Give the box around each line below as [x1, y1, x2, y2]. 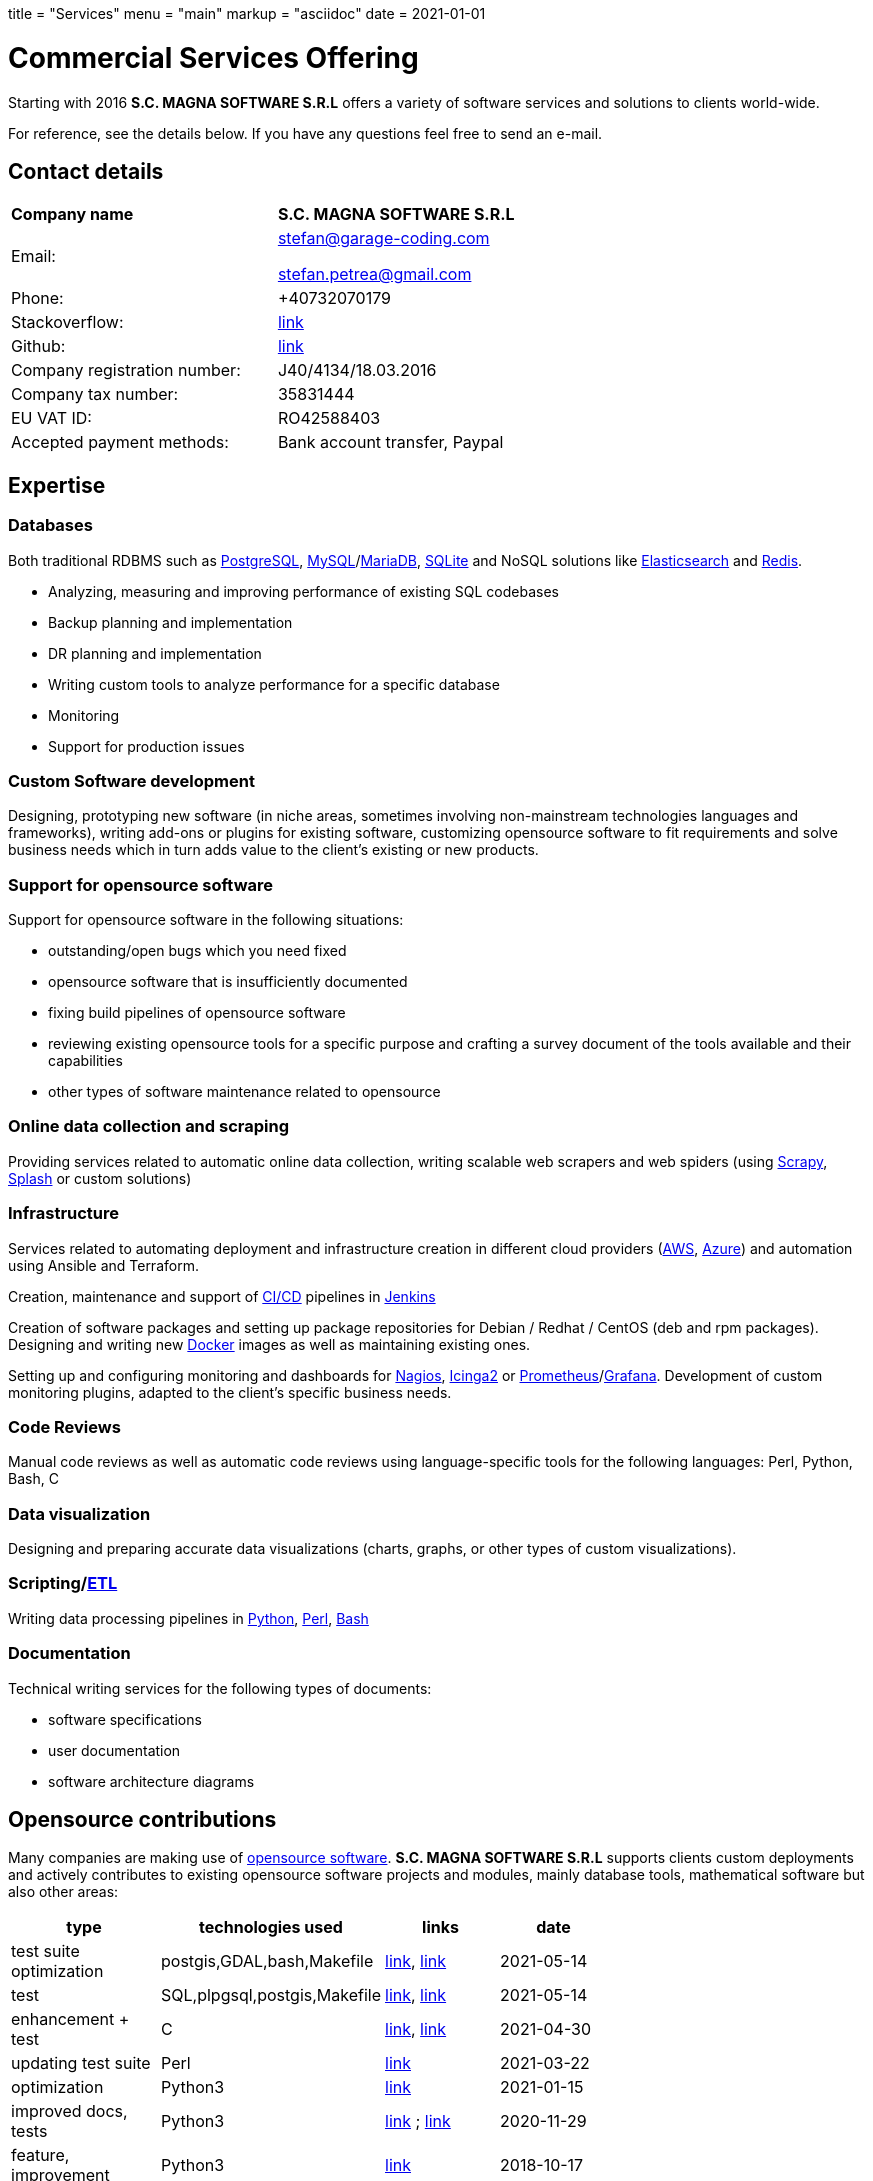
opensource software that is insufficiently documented [48, 973, 408, 991]
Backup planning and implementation [48, 613, 293, 631]
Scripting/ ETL [8, 1573, 118, 1594]
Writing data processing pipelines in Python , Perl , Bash [8, 1609, 369, 1627]
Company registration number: [11, 360, 241, 381]
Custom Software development [8, 770, 255, 791]
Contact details [8, 158, 164, 184]
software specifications [48, 1710, 202, 1728]
